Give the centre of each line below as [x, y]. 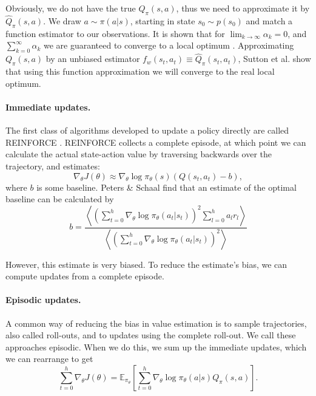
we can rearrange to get [49, 359]
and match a [269, 21]
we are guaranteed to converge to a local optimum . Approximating [169, 45]
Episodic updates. [43, 300]
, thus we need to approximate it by [243, 8]
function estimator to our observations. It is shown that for [115, 33]
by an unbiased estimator [93, 59]
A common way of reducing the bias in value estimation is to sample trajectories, [156, 323]
